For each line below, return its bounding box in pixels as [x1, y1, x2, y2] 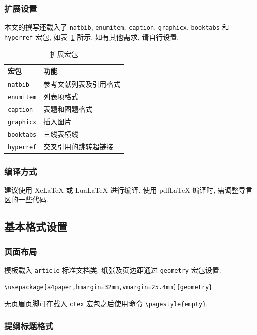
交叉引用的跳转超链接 [43, 141, 114, 151]
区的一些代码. [4, 194, 48, 205]
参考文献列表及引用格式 [43, 79, 121, 89]
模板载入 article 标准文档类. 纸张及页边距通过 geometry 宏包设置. [4, 265, 221, 275]
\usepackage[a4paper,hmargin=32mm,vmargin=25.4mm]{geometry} [4, 283, 213, 291]
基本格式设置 [4, 219, 67, 234]
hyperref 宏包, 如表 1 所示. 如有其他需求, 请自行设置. [4, 31, 179, 42]
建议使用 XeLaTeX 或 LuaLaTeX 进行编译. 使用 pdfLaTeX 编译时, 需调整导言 [4, 184, 253, 195]
